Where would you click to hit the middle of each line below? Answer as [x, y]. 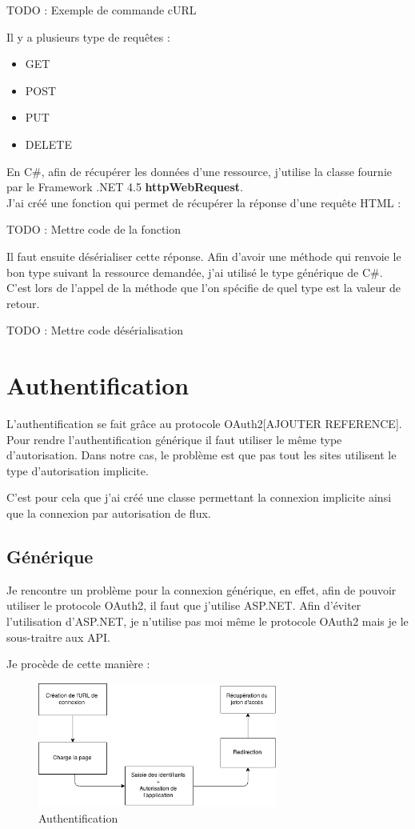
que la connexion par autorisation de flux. [109, 513]
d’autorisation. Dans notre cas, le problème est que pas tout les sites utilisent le [202, 455]
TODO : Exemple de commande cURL [102, 10]
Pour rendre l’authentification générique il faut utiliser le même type [174, 439]
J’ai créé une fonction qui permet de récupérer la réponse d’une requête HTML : [204, 202]
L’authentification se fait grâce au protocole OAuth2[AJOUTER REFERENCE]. [204, 424]
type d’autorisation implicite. [78, 470]
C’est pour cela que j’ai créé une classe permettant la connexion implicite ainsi [199, 497]
